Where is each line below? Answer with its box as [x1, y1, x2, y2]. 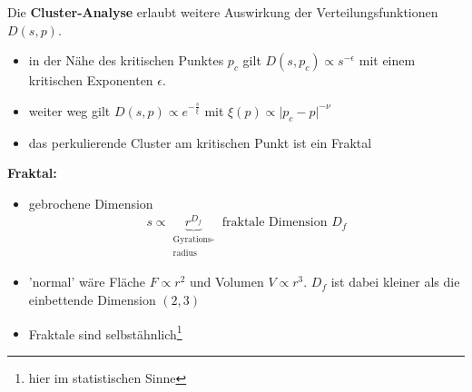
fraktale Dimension [221, 216, 328, 230]
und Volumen [190, 272, 264, 291]
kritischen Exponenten [28, 71, 153, 90]
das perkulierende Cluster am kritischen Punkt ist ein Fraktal [28, 132, 372, 152]
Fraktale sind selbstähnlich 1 [28, 321, 182, 343]
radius [172, 248, 197, 258]
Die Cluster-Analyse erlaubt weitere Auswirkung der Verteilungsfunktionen [7, 3, 438, 21]
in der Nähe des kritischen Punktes [28, 51, 224, 70]
